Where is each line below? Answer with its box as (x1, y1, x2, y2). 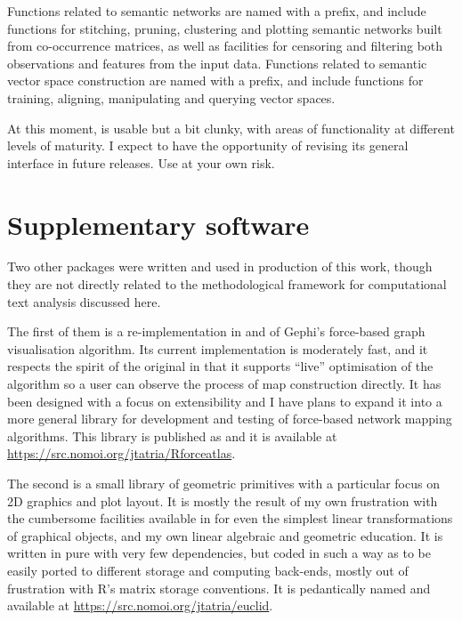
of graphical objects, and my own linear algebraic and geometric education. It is (7, 526, 443, 544)
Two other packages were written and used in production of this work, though (7, 257, 433, 276)
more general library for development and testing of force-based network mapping (7, 409, 452, 428)
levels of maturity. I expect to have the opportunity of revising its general (7, 136, 409, 155)
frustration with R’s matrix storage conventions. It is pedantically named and (7, 578, 431, 597)
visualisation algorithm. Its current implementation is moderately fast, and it (7, 339, 428, 358)
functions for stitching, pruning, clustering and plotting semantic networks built (7, 19, 442, 37)
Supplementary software (7, 206, 310, 242)
